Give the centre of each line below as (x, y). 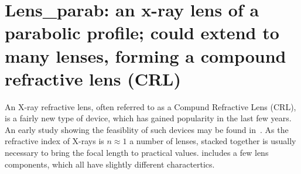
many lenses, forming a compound (146, 55)
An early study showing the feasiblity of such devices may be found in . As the (147, 129)
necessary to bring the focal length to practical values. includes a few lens (137, 153)
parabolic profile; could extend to (142, 33)
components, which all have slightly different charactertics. (110, 164)
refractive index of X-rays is (54, 141)
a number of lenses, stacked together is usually (213, 141)
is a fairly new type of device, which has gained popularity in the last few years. (148, 118)
